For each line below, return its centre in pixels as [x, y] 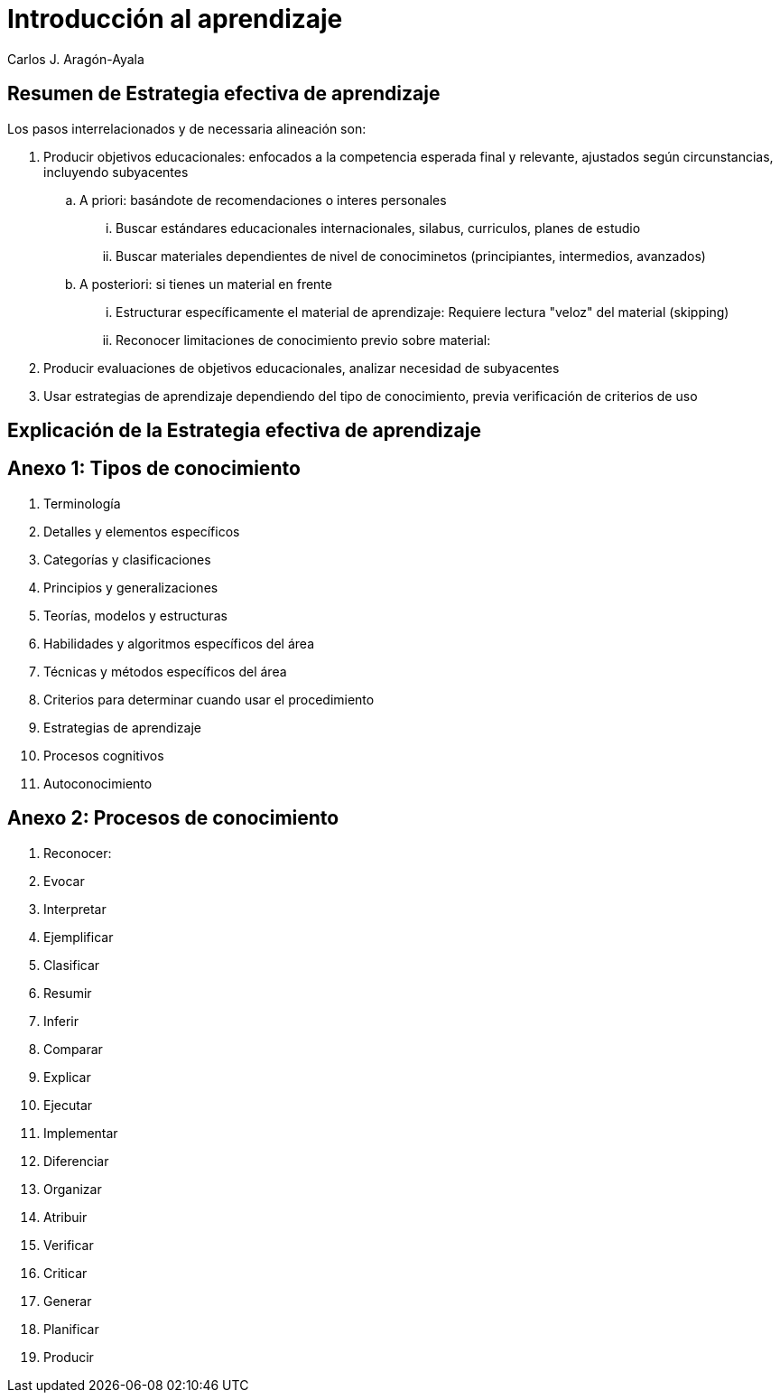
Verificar [69, 1245]
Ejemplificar [79, 937]
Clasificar [72, 965]
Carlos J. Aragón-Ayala [76, 59]
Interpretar [75, 909]
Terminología [82, 503]
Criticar [65, 1273]
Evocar [64, 881]
